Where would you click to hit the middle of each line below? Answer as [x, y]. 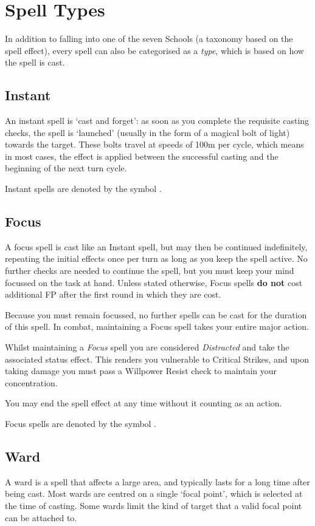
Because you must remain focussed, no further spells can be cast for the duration [156, 314]
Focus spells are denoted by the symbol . [81, 423]
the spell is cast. [35, 62]
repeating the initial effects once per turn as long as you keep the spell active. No [156, 258]
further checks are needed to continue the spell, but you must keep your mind [150, 271]
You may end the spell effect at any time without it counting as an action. [144, 403]
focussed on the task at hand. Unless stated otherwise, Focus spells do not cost [154, 282]
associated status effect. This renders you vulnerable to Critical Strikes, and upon [157, 359]
